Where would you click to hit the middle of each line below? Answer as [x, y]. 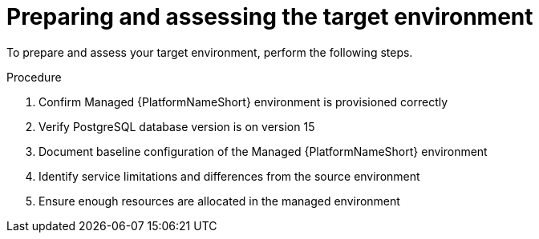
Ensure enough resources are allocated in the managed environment [219, 201]
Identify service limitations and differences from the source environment [229, 176]
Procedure [34, 77]
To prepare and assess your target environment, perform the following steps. [210, 52]
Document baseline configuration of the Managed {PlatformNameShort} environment [263, 151]
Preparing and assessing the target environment [270, 17]
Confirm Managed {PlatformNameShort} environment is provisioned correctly [243, 102]
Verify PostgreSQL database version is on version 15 [177, 126]
